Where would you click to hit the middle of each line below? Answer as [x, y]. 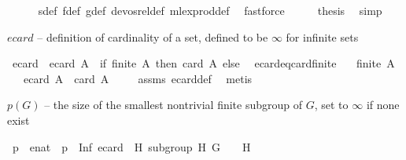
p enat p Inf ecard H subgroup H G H [131, 146]
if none [383, 105]
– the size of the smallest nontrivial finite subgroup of [173, 105]
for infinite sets [322, 36]
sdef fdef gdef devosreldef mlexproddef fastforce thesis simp [210, 10]
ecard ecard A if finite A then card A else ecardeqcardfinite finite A [203, 63]
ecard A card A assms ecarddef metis [138, 78]
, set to [331, 105]
